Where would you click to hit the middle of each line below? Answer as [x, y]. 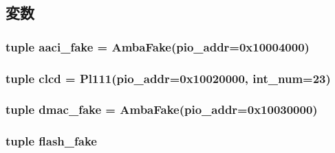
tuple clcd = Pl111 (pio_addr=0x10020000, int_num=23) [168, 78]
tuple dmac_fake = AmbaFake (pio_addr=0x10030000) [162, 109]
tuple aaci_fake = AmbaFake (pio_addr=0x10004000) [158, 46]
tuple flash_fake [51, 141]
